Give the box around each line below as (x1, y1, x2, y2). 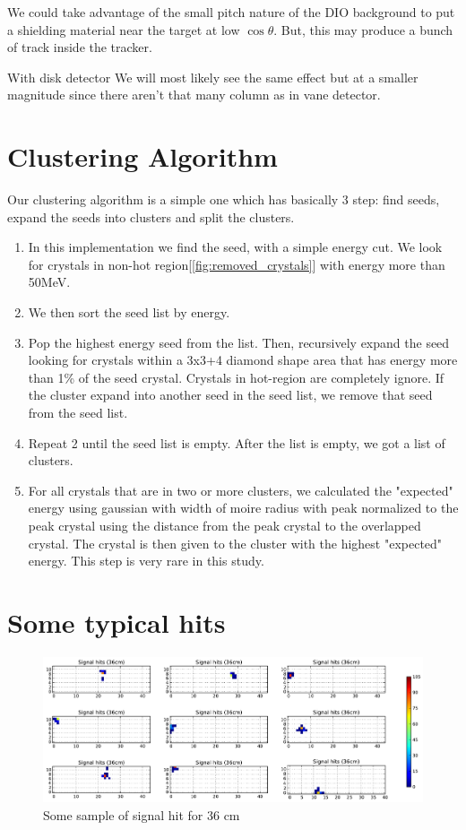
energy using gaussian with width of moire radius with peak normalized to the (28, 498, 459, 517)
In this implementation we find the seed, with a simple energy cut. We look (28, 238, 443, 256)
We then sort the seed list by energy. (28, 303, 230, 322)
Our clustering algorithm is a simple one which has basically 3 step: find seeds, (7, 190, 440, 209)
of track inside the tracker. (7, 38, 152, 56)
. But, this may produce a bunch (273, 20, 453, 39)
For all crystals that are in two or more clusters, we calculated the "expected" (28, 480, 453, 499)
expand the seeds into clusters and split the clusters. (7, 207, 295, 226)
